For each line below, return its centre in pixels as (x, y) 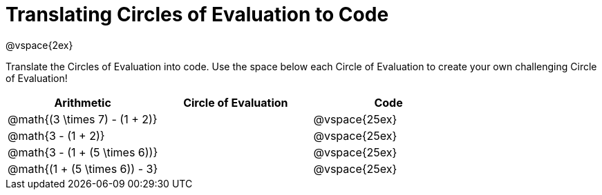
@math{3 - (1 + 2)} (56, 135)
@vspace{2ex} (39, 45)
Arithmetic (83, 102)
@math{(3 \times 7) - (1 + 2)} (83, 119)
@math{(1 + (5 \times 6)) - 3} (83, 168)
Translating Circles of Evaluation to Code (197, 14)
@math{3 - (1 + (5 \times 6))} (83, 152)
